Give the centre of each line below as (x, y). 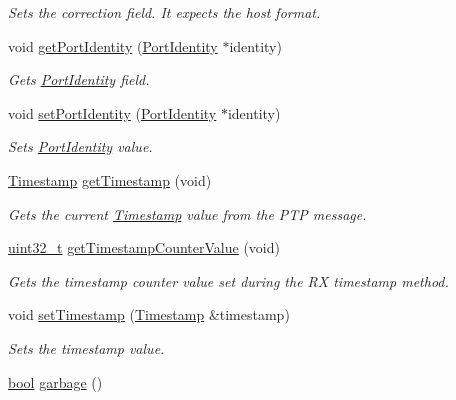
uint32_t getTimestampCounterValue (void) (144, 247)
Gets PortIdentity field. (79, 79)
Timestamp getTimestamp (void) (110, 179)
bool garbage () (55, 381)
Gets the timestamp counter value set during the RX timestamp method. (228, 280)
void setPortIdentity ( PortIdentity (112, 112)
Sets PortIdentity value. (80, 146)
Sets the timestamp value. (86, 347)
